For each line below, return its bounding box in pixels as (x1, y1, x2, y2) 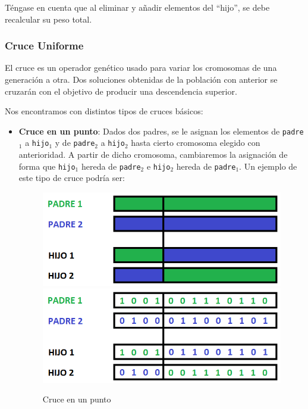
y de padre (55, 136, 95, 149)
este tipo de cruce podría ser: (18, 171, 125, 184)
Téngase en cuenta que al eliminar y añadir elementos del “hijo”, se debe (5, 1, 270, 13)
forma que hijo (18, 160, 76, 172)
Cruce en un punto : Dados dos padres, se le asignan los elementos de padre (18, 124, 304, 137)
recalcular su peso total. (5, 13, 92, 25)
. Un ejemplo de (239, 160, 297, 172)
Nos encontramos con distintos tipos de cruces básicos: (5, 105, 203, 117)
